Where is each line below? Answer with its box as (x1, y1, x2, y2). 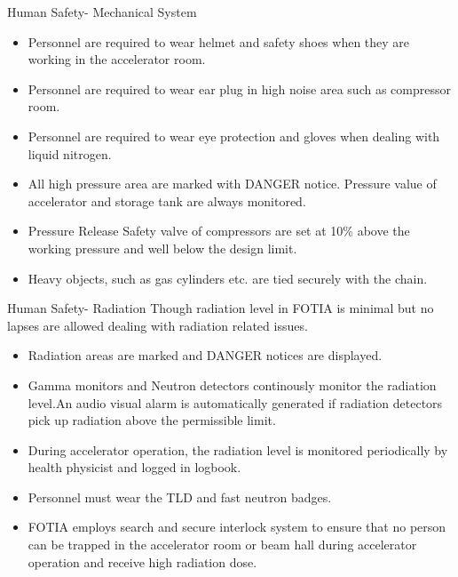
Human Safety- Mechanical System (7, 3, 197, 20)
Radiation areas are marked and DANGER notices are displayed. (28, 346, 383, 365)
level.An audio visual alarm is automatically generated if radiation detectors (28, 393, 443, 412)
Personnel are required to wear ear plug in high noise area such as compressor (28, 79, 451, 98)
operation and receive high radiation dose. (28, 552, 257, 571)
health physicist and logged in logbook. (28, 458, 241, 477)
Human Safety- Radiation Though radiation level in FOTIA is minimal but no (7, 299, 434, 317)
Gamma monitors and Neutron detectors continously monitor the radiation (28, 375, 437, 394)
